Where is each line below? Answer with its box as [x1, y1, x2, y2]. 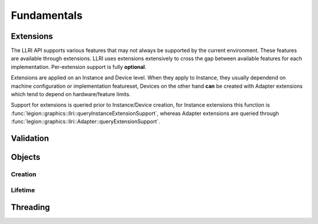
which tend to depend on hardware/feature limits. [11, 91, 131, 98]
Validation [11, 133, 49, 143]
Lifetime [11, 186, 35, 194]
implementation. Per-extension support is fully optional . [11, 63, 147, 70]
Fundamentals [11, 9, 82, 22]
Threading [11, 202, 50, 212]
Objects [11, 152, 41, 162]
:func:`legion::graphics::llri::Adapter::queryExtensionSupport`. [11, 118, 160, 125]
